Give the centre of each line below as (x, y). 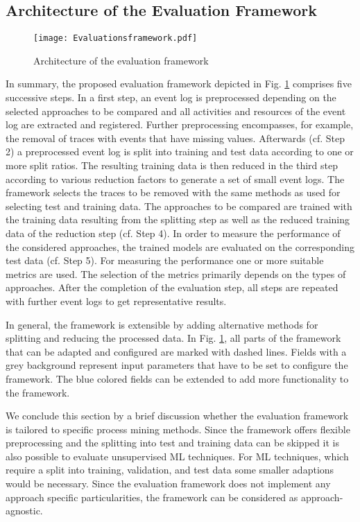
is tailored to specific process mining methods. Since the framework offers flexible (178, 429)
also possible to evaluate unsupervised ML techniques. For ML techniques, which (177, 456)
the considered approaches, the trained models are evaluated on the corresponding (180, 246)
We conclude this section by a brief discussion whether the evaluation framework (177, 416)
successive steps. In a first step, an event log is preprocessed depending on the (171, 97)
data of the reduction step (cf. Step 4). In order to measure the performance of (173, 233)
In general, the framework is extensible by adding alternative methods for (162, 324)
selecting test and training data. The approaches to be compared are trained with (179, 206)
